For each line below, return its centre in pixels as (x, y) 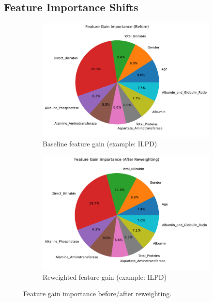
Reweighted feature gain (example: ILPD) (105, 277)
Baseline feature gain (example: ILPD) (100, 144)
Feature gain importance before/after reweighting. (98, 293)
